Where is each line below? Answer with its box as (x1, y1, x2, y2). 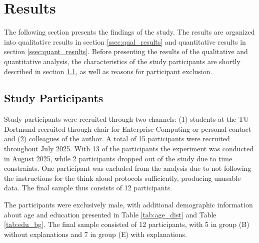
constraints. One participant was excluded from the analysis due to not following (4, 163, 251, 173)
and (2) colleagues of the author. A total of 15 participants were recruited (4, 133, 230, 144)
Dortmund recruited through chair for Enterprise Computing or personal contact (4, 123, 251, 134)
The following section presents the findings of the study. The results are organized (4, 27, 255, 37)
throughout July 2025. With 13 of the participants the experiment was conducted (4, 143, 254, 154)
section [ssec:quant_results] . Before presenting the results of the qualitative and (4, 46, 248, 57)
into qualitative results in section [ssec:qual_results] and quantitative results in (4, 36, 246, 47)
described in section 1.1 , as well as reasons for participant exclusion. (4, 66, 212, 76)
